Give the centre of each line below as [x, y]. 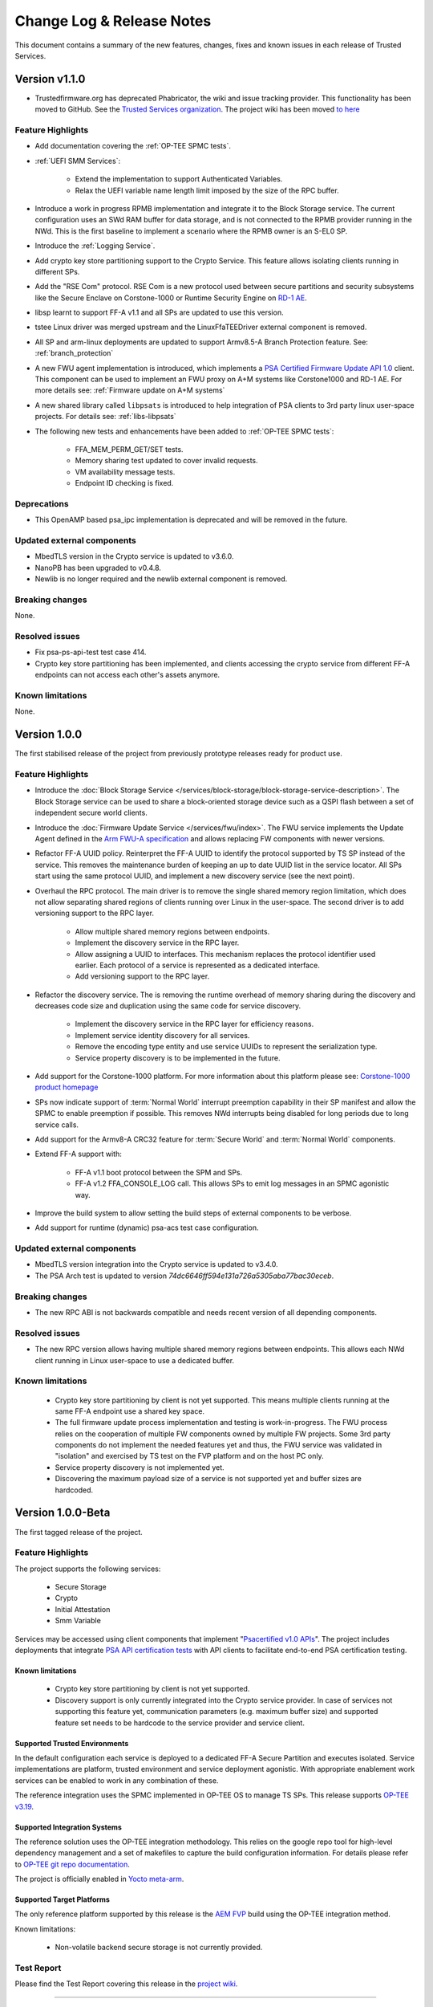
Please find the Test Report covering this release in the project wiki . [126, 1984]
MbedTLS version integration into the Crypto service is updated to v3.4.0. [156, 1264]
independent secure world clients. [91, 813]
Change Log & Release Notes [113, 21]
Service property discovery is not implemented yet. [140, 1467]
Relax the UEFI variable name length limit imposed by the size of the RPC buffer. [207, 190]
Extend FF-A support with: [78, 1154]
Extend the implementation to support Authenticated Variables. [179, 179]
